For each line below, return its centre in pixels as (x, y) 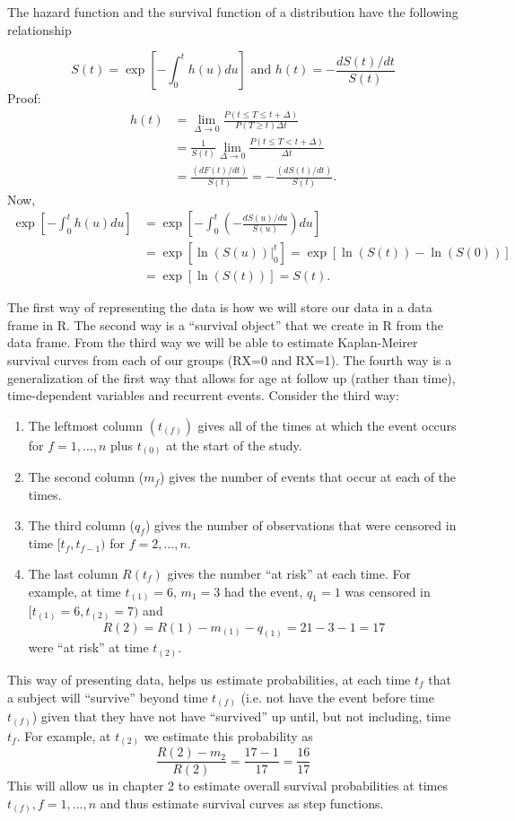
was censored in (388, 591)
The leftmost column (86, 425)
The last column (73, 573)
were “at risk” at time (88, 647)
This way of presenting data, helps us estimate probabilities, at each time (209, 679)
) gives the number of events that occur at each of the (308, 477)
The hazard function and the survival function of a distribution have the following (233, 12)
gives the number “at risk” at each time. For (289, 573)
